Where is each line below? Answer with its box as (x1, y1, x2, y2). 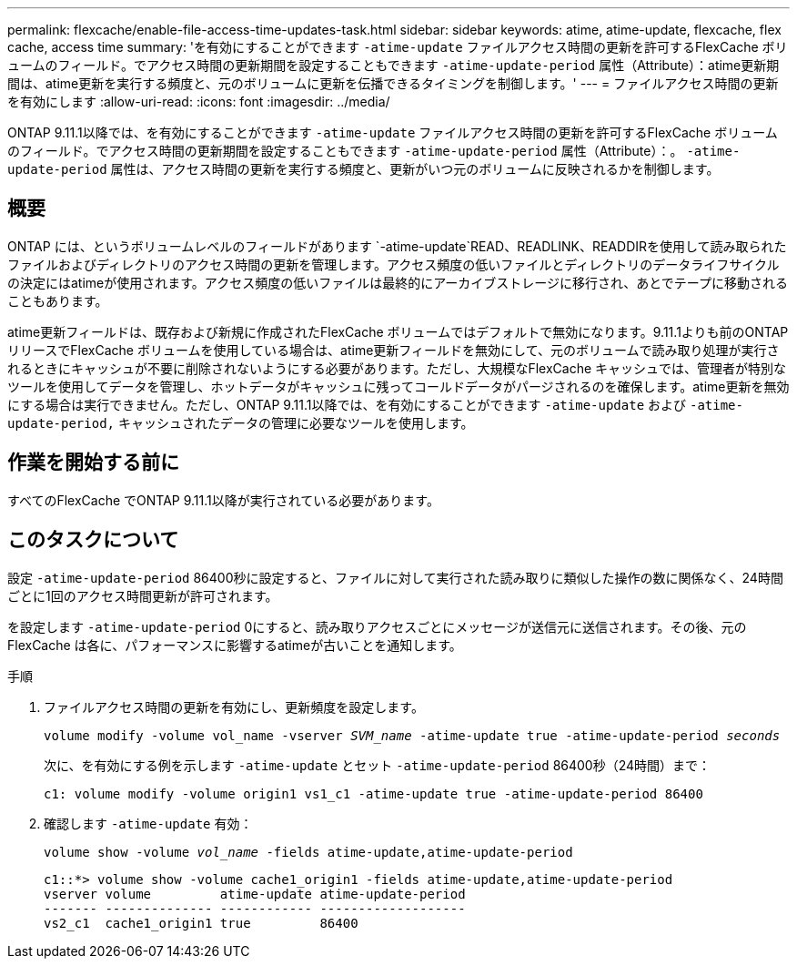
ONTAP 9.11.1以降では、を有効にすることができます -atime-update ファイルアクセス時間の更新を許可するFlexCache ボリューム (7, 125, 778, 140)
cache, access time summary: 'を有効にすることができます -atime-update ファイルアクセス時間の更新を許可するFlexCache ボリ (7, 39, 788, 55)
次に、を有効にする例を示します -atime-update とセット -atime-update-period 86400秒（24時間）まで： (44, 757, 711, 773)
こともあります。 (7, 292, 108, 309)
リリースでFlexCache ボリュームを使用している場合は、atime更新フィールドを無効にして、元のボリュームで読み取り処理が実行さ (7, 341, 780, 358)
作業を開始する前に (7, 451, 179, 474)
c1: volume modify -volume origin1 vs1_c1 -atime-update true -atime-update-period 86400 (44, 786, 703, 801)
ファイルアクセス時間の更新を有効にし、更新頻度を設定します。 (44, 698, 424, 715)
